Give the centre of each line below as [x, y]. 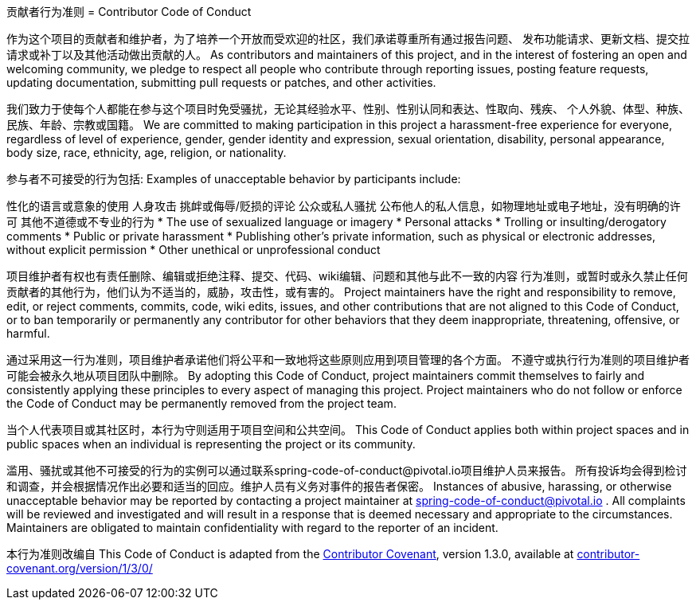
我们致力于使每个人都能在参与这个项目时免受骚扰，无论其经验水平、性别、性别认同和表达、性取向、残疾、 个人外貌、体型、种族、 [348, 109]
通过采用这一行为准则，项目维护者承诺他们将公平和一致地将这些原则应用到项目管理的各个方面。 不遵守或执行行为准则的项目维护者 [348, 360]
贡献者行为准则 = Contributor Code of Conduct [129, 12]
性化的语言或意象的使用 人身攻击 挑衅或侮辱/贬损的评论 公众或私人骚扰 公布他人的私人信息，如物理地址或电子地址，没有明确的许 [344, 206]
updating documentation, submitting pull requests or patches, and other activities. [221, 82]
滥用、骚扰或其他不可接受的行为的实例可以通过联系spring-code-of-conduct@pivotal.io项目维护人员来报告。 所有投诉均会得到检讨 [347, 470]
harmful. [28, 333]
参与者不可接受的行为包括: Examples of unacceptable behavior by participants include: [234, 179]
